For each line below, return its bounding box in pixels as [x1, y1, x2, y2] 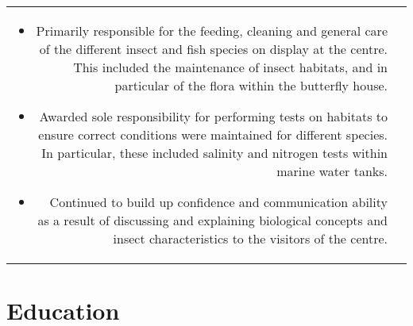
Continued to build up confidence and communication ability [49, 193, 388, 211]
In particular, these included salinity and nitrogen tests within [41, 144, 388, 162]
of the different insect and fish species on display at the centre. [39, 40, 388, 58]
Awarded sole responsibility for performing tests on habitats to [39, 107, 388, 125]
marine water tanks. [276, 162, 388, 180]
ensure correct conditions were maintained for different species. [38, 125, 388, 144]
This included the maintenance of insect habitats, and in [73, 58, 388, 76]
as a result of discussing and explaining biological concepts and [37, 211, 388, 229]
